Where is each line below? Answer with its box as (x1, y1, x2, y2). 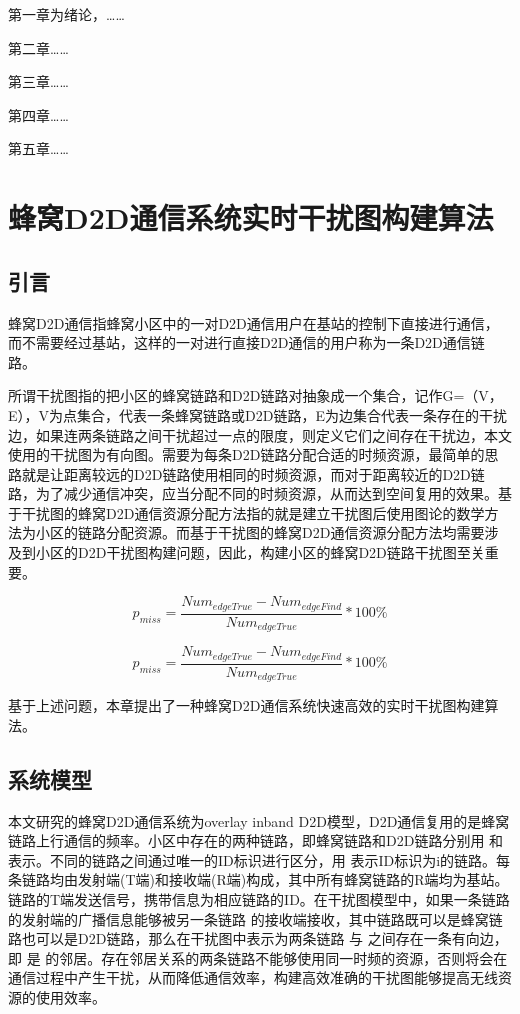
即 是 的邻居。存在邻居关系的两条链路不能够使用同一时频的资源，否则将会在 (8, 947, 508, 968)
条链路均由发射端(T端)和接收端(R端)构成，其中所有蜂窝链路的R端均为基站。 (8, 869, 509, 890)
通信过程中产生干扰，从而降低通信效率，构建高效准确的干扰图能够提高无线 (8, 967, 498, 988)
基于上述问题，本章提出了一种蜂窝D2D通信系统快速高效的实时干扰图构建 (8, 695, 485, 716)
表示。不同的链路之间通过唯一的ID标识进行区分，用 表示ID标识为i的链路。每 (8, 849, 511, 870)
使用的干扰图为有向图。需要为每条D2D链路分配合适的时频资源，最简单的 (8, 444, 485, 465)
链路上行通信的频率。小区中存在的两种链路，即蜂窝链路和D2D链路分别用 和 (8, 830, 504, 851)
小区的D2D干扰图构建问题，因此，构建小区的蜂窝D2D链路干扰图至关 (35, 542, 485, 563)
